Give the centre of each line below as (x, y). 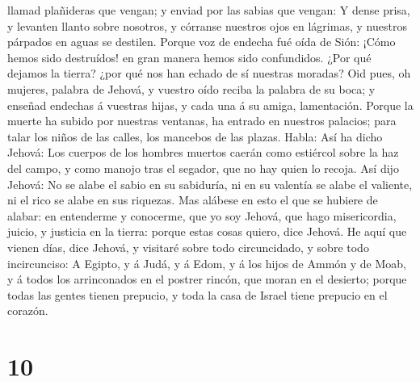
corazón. (28, 311)
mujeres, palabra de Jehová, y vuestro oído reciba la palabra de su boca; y (191, 88)
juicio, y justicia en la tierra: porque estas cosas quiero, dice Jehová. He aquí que (207, 231)
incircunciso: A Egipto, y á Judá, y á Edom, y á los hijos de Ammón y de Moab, (207, 263)
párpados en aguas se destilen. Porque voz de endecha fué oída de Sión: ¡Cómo (202, 42)
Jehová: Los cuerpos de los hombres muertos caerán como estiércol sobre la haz (203, 152)
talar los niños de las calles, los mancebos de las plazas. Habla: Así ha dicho (195, 136)
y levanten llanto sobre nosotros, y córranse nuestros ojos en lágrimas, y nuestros (207, 25)
